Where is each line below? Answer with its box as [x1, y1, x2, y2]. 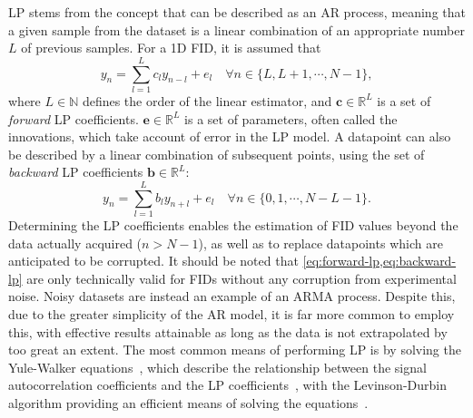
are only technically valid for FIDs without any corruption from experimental [26, 268, 457, 287]
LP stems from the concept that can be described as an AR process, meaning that [8, 3, 466, 21]
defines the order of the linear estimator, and [82, 91, 332, 110]
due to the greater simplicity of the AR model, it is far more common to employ [8, 304, 455, 323]
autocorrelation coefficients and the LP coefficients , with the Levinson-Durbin [8, 375, 447, 394]
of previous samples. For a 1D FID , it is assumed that [21, 38, 321, 57]
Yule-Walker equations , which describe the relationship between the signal [8, 357, 427, 376]
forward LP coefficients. [8, 109, 139, 128]
